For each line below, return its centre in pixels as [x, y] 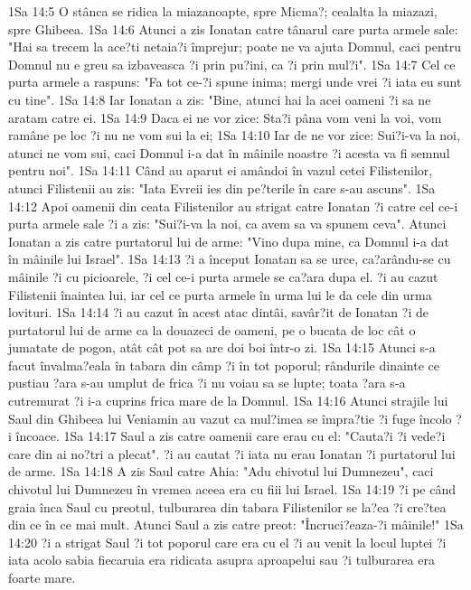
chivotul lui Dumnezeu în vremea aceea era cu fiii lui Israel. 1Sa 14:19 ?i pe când [232, 489]
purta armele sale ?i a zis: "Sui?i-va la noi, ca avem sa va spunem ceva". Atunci [227, 224]
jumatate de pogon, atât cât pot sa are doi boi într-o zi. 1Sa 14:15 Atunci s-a [222, 347]
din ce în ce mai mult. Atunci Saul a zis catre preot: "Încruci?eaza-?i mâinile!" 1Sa [236, 524]
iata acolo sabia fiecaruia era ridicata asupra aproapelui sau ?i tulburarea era [221, 560]
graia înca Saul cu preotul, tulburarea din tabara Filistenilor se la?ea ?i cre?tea [227, 506]
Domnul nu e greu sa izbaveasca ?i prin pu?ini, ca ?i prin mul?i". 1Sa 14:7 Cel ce [232, 64]
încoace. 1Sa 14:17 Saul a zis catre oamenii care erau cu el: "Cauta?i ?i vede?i [231, 436]
